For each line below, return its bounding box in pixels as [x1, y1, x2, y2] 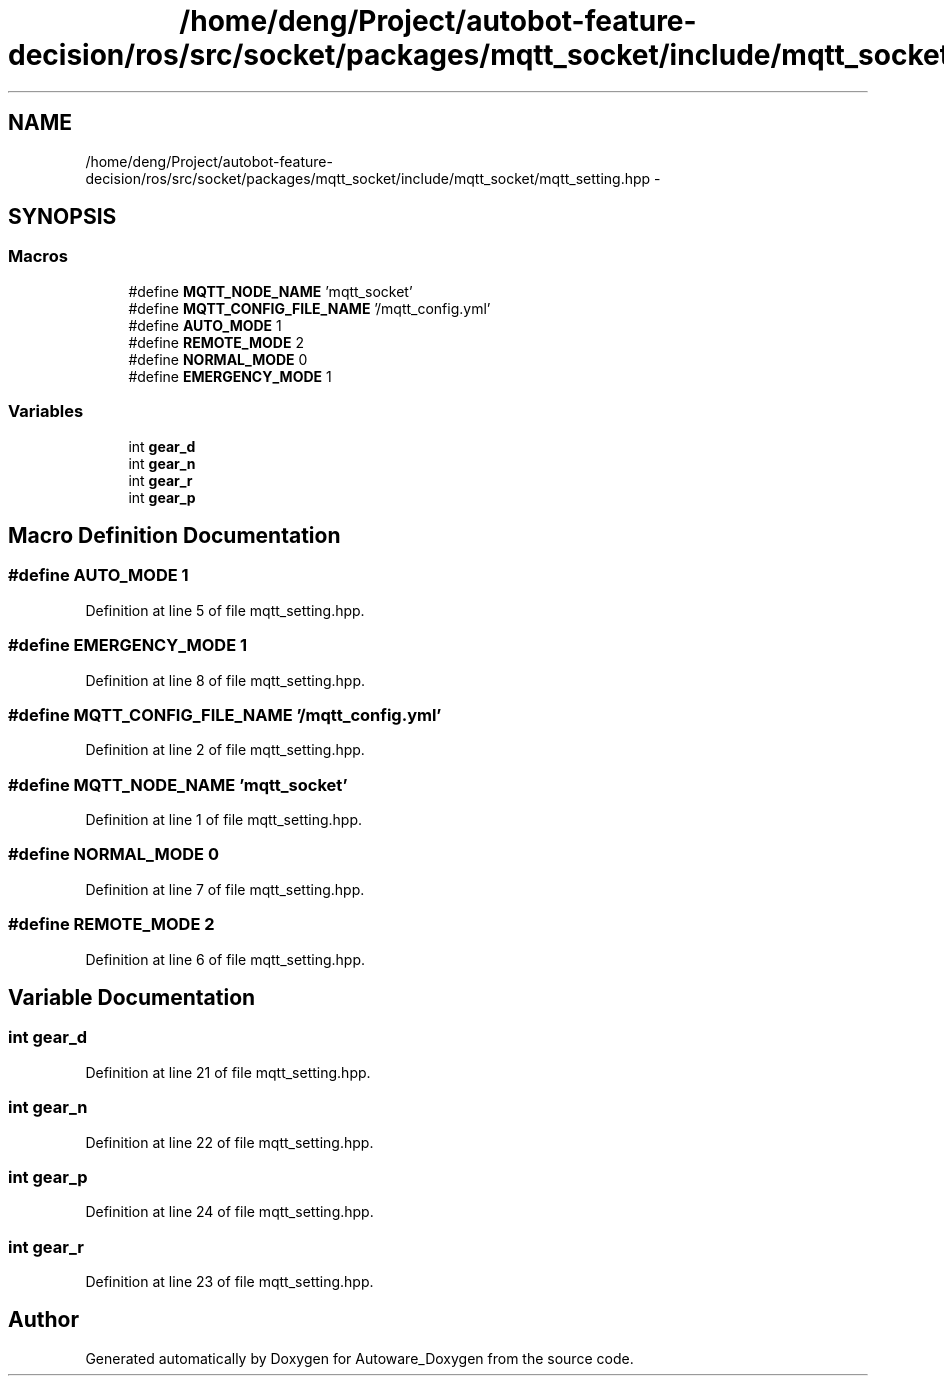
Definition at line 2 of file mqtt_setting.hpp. [85, 741, 365, 759]
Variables [8, 401, 84, 422]
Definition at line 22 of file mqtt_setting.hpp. [85, 1133, 374, 1151]
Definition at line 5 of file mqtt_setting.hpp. [85, 601, 365, 619]
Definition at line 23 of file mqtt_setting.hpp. [85, 1273, 374, 1290]
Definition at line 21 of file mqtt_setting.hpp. [85, 1063, 371, 1081]
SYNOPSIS [8, 204, 117, 230]
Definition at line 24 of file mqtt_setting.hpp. [85, 1203, 374, 1221]
